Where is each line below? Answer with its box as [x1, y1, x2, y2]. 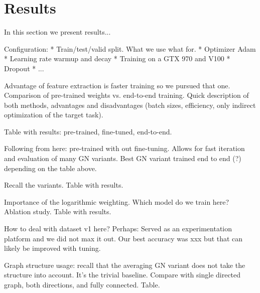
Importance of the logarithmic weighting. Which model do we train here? [4, 196, 229, 207]
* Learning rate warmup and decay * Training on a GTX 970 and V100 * [4, 53, 230, 64]
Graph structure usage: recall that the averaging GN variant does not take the [4, 259, 245, 270]
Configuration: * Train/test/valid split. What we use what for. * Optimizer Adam [4, 43, 256, 54]
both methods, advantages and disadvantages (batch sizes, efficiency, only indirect [4, 99, 256, 110]
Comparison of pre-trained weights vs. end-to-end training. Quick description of [4, 90, 249, 100]
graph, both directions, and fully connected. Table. [4, 279, 160, 289]
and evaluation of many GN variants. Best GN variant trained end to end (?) [4, 153, 241, 164]
